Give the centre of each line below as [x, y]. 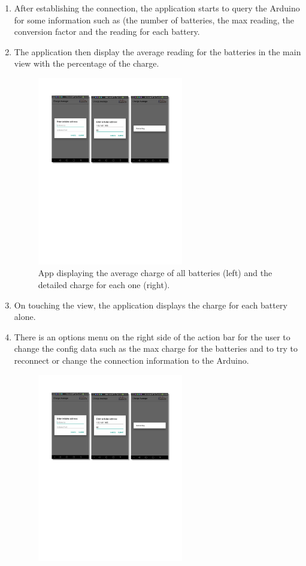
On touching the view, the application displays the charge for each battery [151, 305]
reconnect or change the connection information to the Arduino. [131, 360]
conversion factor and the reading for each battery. [107, 32]
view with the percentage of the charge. [87, 63]
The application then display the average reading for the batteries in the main [157, 51]
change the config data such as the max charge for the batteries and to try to [156, 348]
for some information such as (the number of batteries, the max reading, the [154, 20]
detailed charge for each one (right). [104, 284]
